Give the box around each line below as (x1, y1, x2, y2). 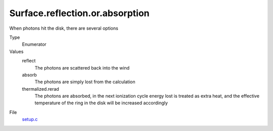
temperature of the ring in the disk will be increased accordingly (34, 100, 168, 106)
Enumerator (22, 41, 47, 47)
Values (9, 48, 24, 54)
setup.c (22, 116, 38, 122)
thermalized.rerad (22, 86, 59, 92)
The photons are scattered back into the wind (34, 64, 130, 71)
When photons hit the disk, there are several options (9, 25, 118, 31)
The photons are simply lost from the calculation (34, 79, 135, 85)
